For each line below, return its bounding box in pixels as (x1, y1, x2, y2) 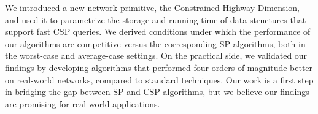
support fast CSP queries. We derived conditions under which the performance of (5, 25, 311, 38)
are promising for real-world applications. (5, 97, 160, 110)
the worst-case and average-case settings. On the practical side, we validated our (5, 49, 308, 62)
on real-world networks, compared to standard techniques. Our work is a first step (5, 73, 314, 86)
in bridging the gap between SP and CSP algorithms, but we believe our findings (5, 85, 309, 98)
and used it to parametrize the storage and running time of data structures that (5, 13, 306, 26)
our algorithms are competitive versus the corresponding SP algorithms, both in (5, 37, 306, 50)
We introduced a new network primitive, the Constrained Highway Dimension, (5, 1, 300, 13)
